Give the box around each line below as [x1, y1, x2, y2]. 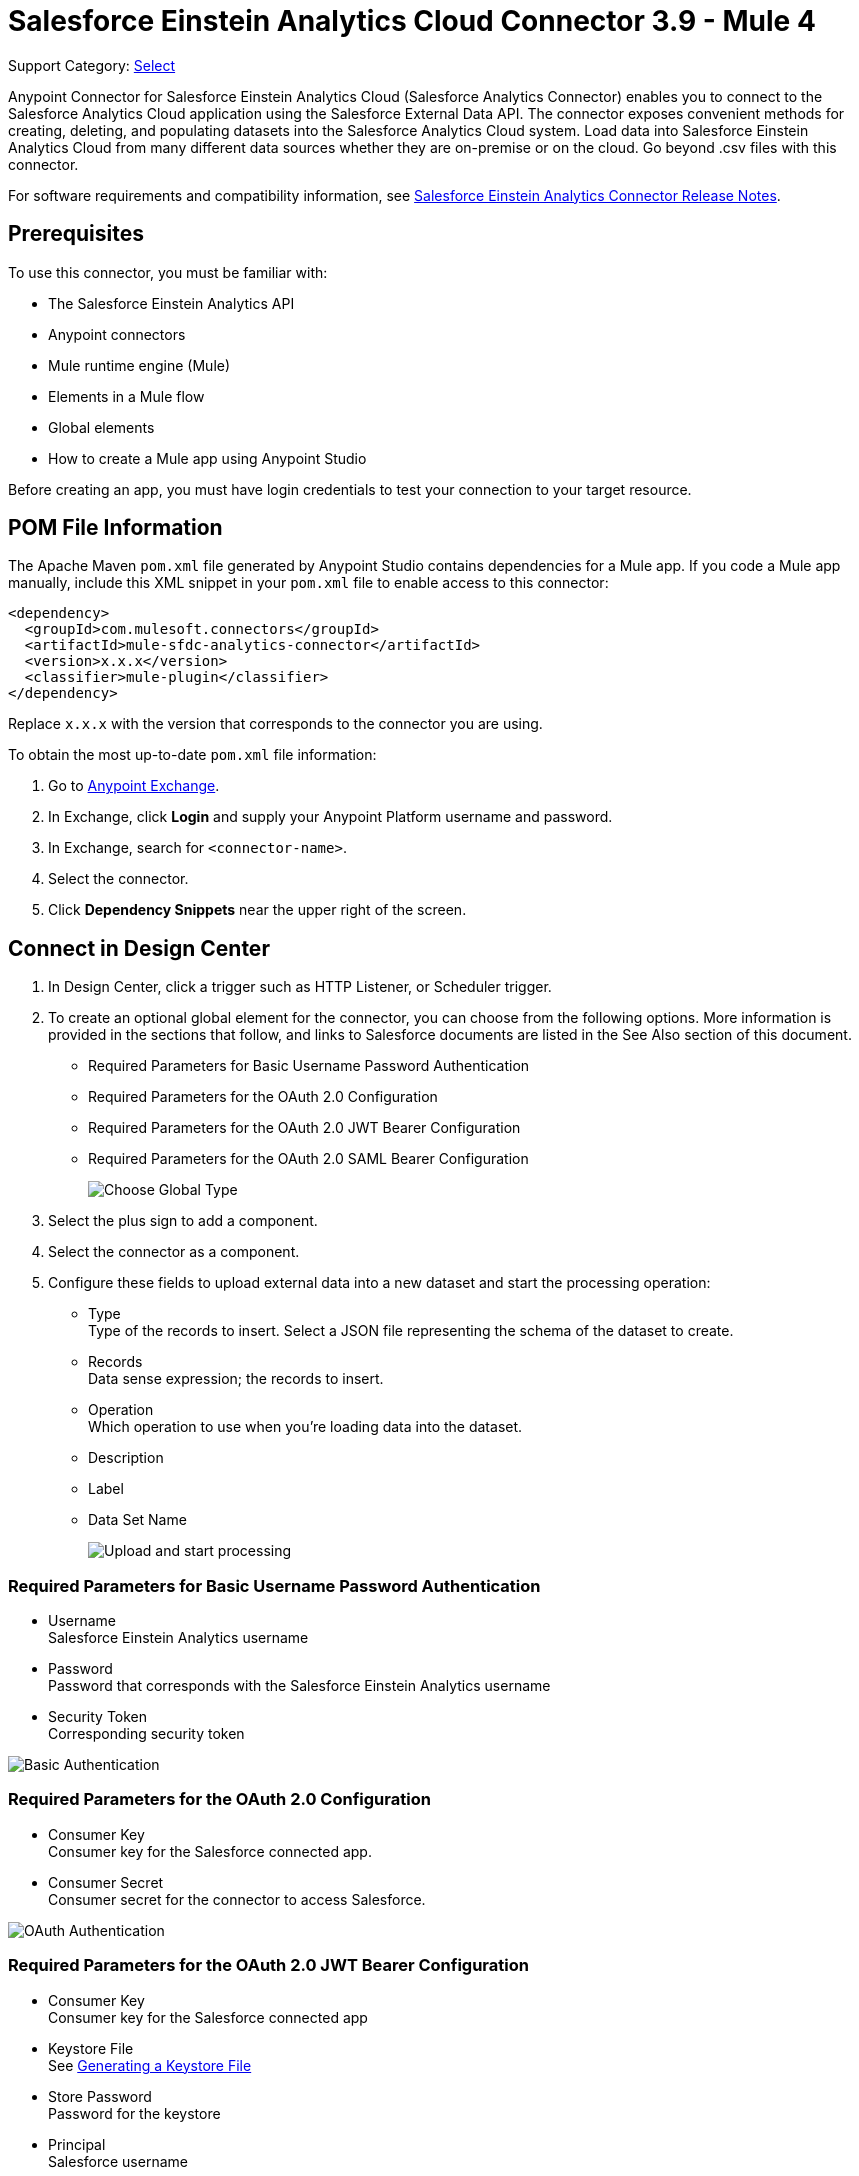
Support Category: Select [8, 56, 176, 74]
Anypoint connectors [48, 325, 186, 343]
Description [88, 1449, 164, 1467]
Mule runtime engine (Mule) [48, 356, 231, 374]
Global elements [48, 418, 155, 436]
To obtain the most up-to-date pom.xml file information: [8, 746, 377, 764]
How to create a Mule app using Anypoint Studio [48, 449, 367, 467]
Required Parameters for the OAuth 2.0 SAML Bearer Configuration [88, 1150, 529, 1168]
